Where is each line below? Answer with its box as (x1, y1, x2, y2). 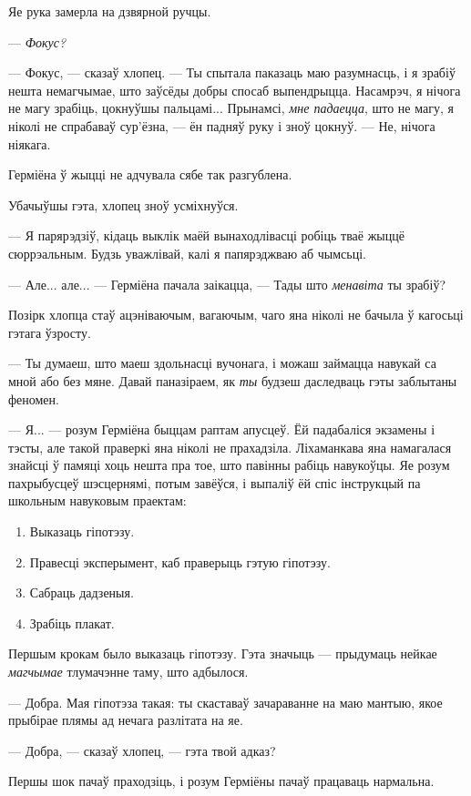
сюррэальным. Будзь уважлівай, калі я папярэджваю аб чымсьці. (8, 243, 366, 262)
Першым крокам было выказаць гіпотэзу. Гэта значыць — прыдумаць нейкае (8, 644, 437, 663)
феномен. (8, 389, 59, 408)
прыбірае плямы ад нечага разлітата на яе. (8, 710, 243, 730)
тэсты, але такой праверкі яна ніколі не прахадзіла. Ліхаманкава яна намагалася (8, 437, 452, 456)
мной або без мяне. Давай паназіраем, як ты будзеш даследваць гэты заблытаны (8, 371, 457, 390)
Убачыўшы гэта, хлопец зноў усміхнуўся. (8, 195, 239, 214)
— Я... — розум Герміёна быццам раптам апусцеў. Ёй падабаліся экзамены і (8, 420, 435, 439)
